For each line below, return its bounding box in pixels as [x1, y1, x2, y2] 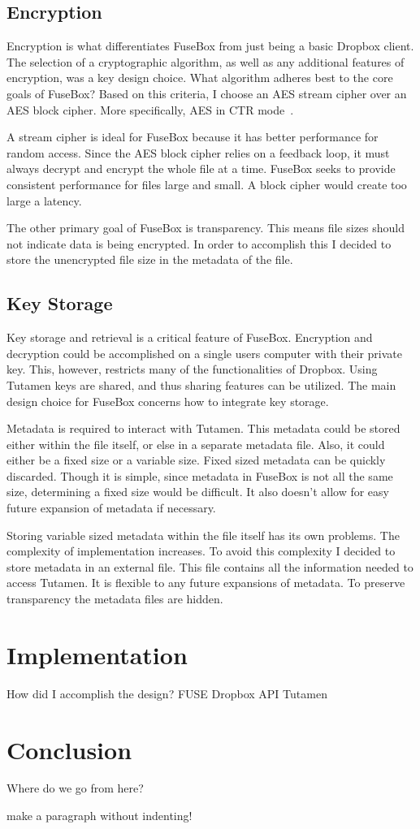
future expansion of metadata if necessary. [6, 499, 216, 516]
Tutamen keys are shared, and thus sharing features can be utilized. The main [6, 376, 396, 393]
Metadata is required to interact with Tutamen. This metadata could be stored [6, 420, 401, 437]
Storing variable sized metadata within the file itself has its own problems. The [6, 526, 400, 543]
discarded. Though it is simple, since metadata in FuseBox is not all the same [6, 467, 393, 484]
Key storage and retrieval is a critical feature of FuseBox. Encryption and [6, 329, 373, 346]
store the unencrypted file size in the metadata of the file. [6, 251, 293, 268]
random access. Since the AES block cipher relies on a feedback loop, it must [6, 144, 390, 161]
